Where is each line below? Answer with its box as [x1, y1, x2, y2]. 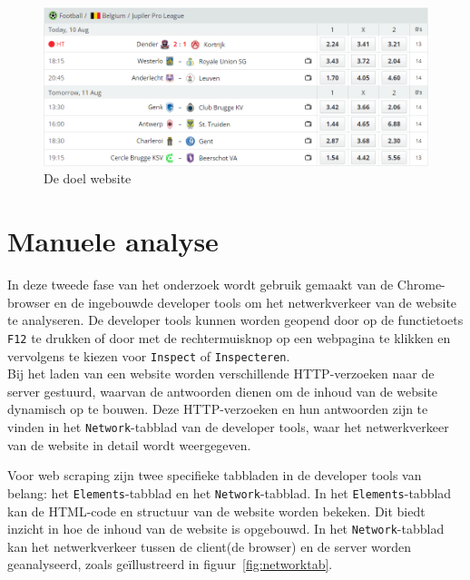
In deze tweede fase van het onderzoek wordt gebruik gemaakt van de [7, 275, 394, 294]
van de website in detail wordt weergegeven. [7, 435, 251, 454]
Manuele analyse [7, 222, 219, 260]
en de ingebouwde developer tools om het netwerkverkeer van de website [54, 292, 457, 311]
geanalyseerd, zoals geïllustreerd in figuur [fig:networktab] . [7, 555, 333, 574]
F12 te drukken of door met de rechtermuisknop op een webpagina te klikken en [7, 328, 451, 347]
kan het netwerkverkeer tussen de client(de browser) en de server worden [7, 536, 412, 555]
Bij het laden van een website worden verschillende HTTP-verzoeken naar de [7, 364, 435, 383]
